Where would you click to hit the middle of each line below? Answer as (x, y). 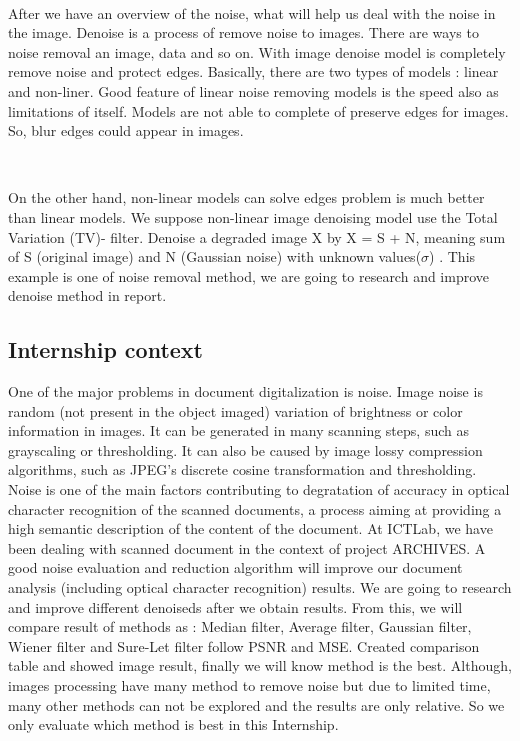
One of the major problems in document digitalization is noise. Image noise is (245, 391)
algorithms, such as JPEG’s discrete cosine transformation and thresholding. (242, 469)
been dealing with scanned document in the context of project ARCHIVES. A (247, 547)
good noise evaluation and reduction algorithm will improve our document (235, 567)
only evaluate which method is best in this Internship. (173, 724)
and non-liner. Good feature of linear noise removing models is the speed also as (253, 90)
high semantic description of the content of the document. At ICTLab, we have (250, 528)
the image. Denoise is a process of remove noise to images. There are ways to (243, 32)
